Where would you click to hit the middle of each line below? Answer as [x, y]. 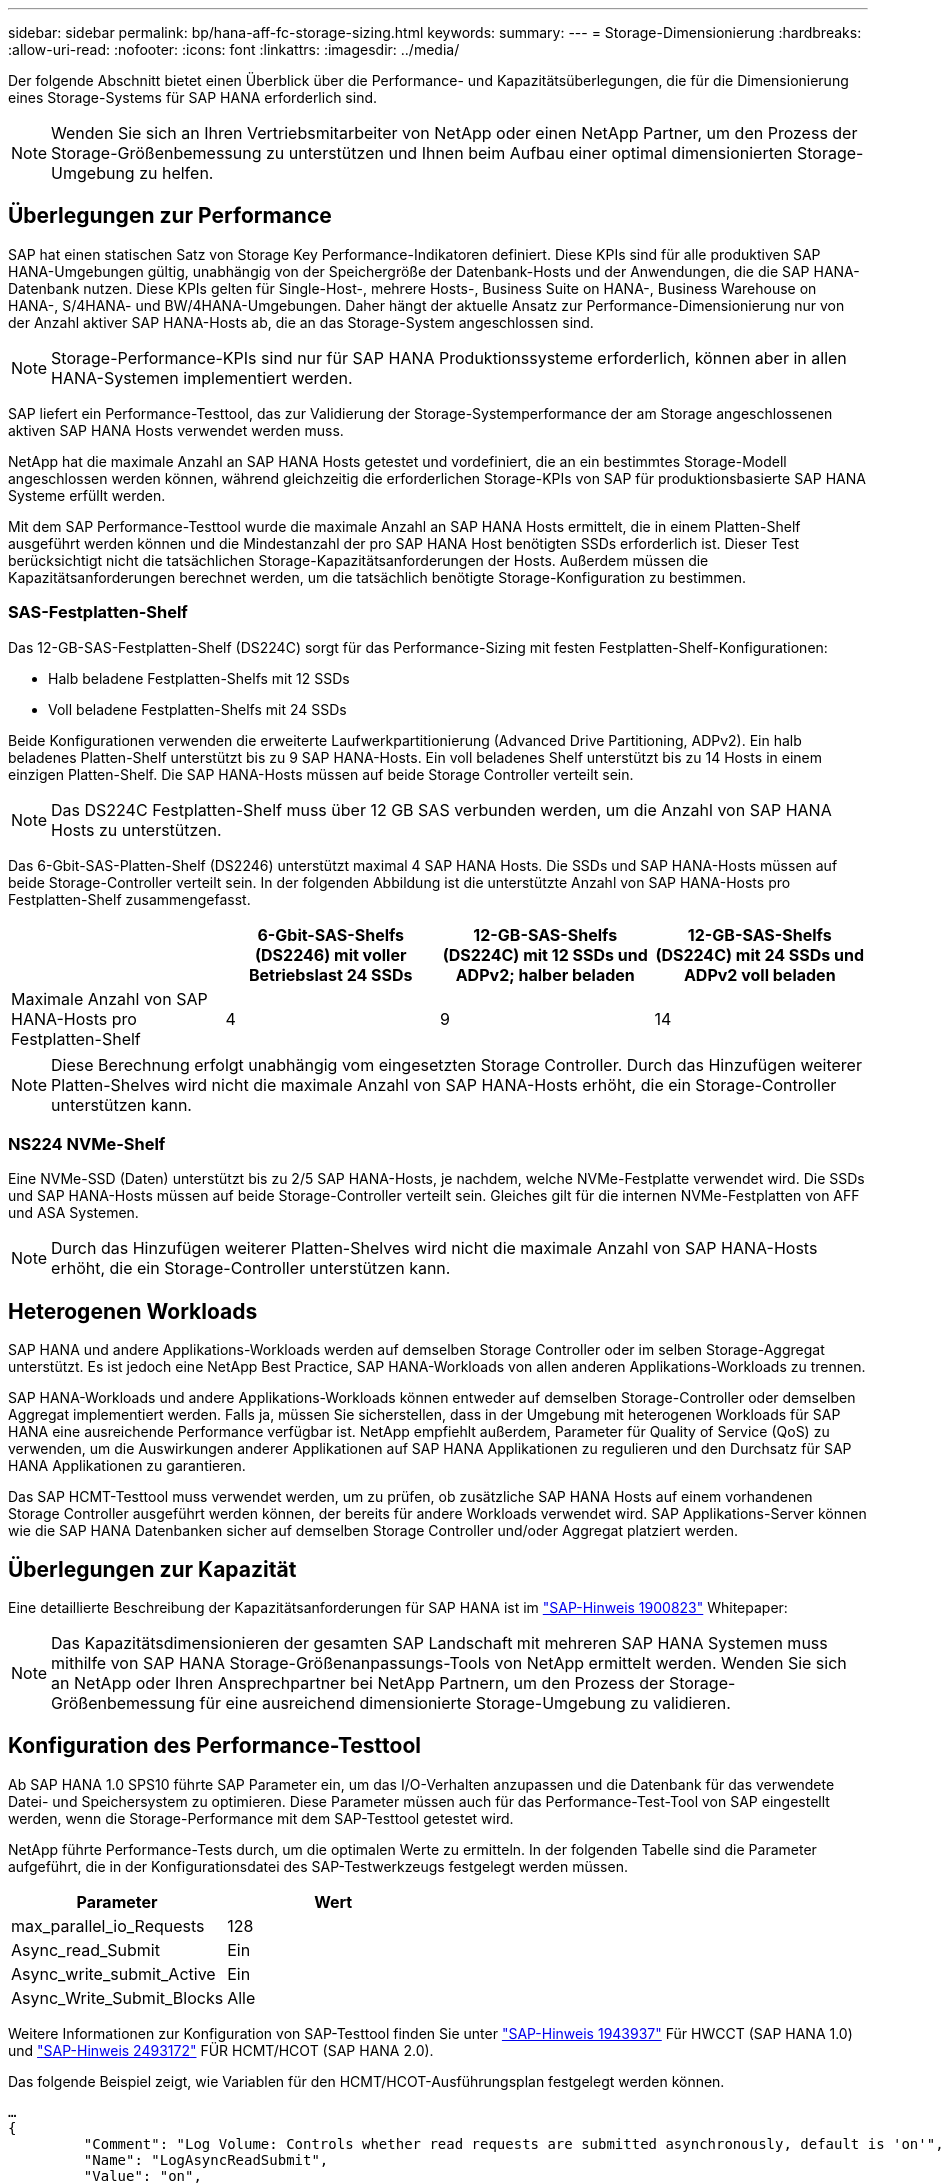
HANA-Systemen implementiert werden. [202, 377]
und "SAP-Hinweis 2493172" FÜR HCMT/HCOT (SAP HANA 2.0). [221, 2050]
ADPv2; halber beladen [545, 974]
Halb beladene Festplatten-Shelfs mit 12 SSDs [199, 678]
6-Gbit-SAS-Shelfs [331, 934]
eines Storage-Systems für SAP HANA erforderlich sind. [193, 97]
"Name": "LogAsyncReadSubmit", [206, 2159]
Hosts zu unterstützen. [136, 829]
